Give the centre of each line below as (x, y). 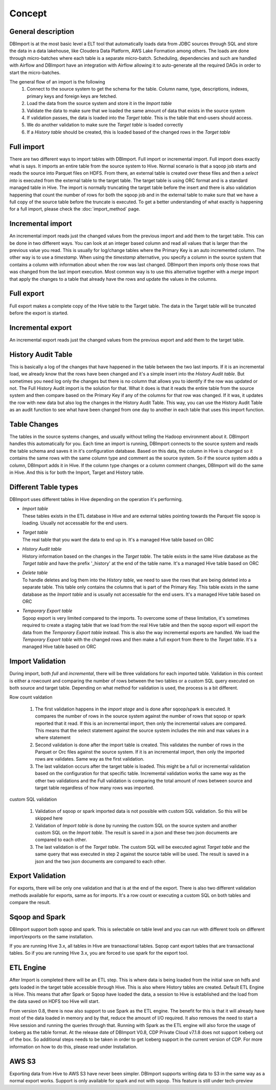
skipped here (49, 818)
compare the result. (30, 903)
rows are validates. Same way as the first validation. (90, 759)
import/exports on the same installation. (51, 936)
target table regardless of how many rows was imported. (95, 788)
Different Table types (44, 487)
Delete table (35, 573)
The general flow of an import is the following (57, 82)
